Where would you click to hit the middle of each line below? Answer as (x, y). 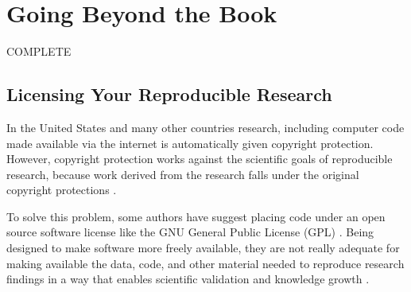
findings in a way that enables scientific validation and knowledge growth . (188, 279)
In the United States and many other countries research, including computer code (205, 127)
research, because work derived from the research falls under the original (183, 174)
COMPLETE (39, 51)
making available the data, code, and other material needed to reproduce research (205, 263)
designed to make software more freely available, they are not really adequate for (203, 248)
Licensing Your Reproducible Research (169, 94)
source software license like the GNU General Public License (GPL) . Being (190, 232)
